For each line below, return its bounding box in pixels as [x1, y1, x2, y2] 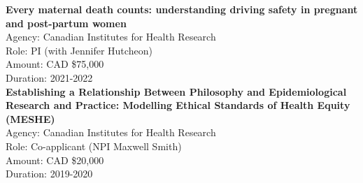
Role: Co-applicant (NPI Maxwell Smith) [6, 138, 182, 153]
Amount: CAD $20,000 [6, 152, 104, 167]
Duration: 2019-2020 [6, 166, 93, 181]
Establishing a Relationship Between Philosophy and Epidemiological [6, 84, 347, 98]
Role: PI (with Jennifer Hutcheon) [6, 43, 152, 57]
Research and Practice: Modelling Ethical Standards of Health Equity [6, 98, 350, 112]
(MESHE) [6, 111, 55, 126]
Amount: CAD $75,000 [6, 57, 104, 71]
